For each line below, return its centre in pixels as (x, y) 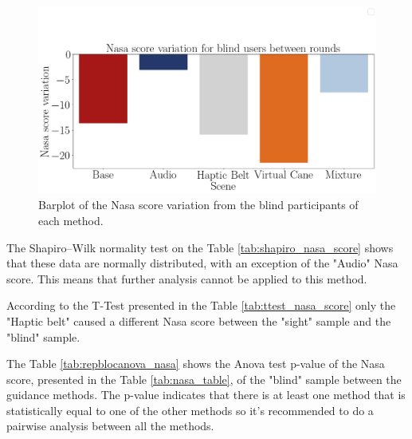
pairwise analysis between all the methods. (110, 426)
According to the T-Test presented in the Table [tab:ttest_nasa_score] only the (201, 305)
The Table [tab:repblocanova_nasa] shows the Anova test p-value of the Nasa (196, 364)
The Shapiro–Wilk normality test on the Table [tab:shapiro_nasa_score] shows (200, 247)
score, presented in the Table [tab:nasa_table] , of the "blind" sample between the (204, 379)
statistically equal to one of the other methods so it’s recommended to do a (190, 410)
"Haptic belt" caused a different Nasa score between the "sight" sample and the (199, 320)
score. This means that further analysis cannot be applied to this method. (187, 278)
